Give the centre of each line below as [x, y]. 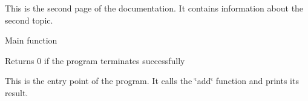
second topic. [29, 20]
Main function [31, 40]
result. [17, 92]
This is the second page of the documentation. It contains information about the [154, 8]
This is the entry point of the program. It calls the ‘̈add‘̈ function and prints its [152, 81]
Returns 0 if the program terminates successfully [95, 60]
